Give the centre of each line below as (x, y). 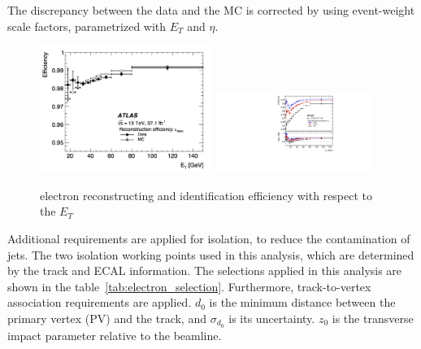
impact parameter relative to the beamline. (115, 335)
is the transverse (373, 318)
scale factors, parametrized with (87, 26)
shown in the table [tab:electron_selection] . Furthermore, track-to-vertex (189, 286)
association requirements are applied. (100, 302)
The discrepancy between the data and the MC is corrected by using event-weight (211, 10)
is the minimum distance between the (302, 302)
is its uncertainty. (272, 318)
